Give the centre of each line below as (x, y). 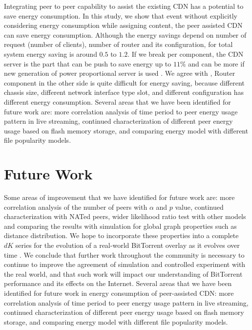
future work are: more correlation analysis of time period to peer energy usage (121, 111)
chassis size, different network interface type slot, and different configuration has (124, 92)
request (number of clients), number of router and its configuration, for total (118, 44)
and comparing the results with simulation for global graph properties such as (120, 226)
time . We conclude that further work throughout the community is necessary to (124, 254)
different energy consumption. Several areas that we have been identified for (117, 101)
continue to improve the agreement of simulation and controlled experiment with (125, 264)
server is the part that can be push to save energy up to (88, 63)
